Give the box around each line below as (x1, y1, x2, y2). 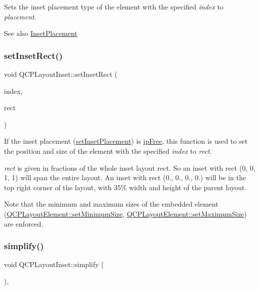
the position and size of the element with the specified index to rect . (4, 145, 212, 156)
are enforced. (4, 218, 43, 229)
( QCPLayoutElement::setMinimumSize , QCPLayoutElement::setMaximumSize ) (4, 208, 247, 219)
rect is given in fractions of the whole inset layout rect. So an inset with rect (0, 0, (4, 162, 255, 173)
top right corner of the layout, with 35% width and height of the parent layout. (4, 182, 247, 192)
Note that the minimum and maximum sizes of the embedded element (4, 199, 218, 209)
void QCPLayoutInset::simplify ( (4, 259, 104, 270)
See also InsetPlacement (4, 28, 77, 38)
